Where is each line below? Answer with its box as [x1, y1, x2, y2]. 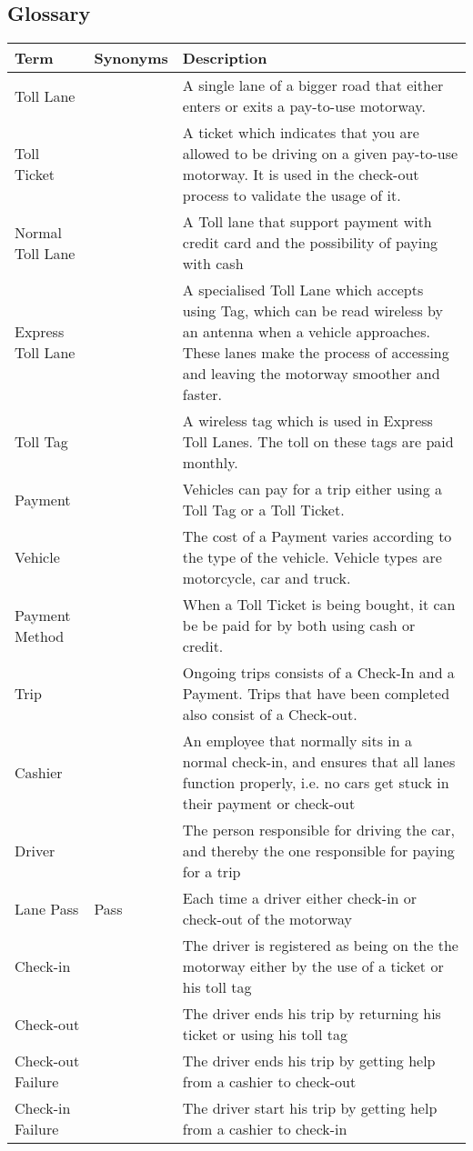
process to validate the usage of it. [182, 185, 401, 206]
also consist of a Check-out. [182, 704, 357, 726]
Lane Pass [15, 897, 79, 919]
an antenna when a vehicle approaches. [182, 321, 430, 343]
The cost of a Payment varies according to [182, 525, 452, 547]
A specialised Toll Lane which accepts [182, 279, 424, 301]
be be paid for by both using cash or [182, 615, 416, 636]
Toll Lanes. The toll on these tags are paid [182, 431, 454, 453]
